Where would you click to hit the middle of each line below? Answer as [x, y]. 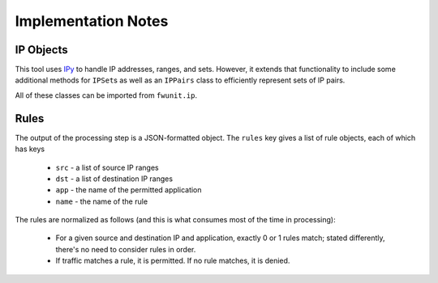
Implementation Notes [92, 21]
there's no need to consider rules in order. [126, 249]
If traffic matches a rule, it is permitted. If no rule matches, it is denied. [173, 261]
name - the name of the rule [102, 201]
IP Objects [41, 50]
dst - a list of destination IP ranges [114, 179]
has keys [30, 149]
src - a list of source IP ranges [107, 167]
